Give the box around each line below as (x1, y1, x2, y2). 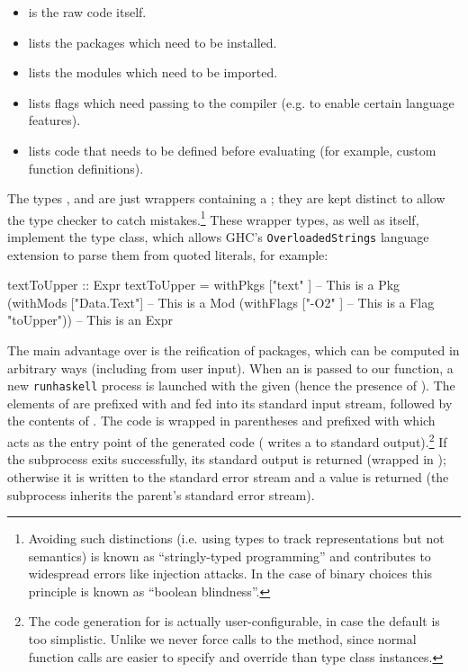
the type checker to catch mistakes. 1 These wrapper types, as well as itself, (7, 207, 419, 228)
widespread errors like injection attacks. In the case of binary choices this (28, 564, 433, 583)
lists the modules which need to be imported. (28, 63, 278, 82)
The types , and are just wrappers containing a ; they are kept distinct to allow (7, 189, 445, 208)
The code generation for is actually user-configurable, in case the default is (28, 612, 440, 631)
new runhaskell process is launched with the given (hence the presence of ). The (7, 376, 455, 395)
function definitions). (28, 158, 144, 177)
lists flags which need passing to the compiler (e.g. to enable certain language (28, 93, 454, 112)
